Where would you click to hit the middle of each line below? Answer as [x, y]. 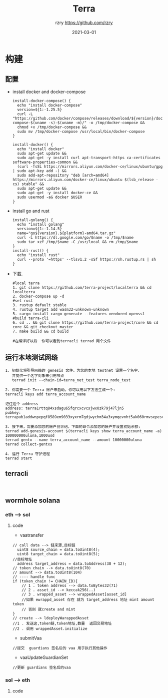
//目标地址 [22, 559]
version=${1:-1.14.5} [40, 229]
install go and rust [31, 211]
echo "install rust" [38, 255]
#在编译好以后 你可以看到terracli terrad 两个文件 [62, 341]
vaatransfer [32, 535]
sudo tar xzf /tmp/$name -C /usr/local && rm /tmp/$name [78, 242]
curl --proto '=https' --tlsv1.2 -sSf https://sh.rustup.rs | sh [86, 259]
